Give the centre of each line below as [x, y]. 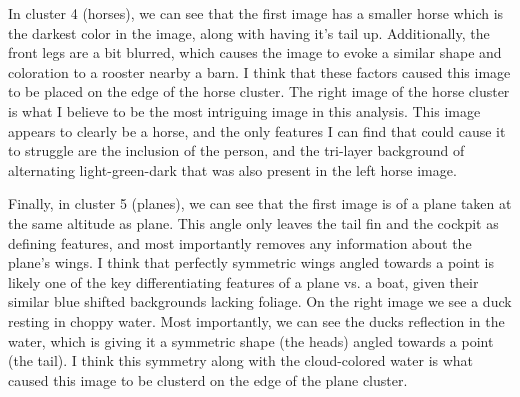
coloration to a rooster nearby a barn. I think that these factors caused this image [259, 71]
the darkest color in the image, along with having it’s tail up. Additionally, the [249, 32]
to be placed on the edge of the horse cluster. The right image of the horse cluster [259, 91]
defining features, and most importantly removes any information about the [240, 242]
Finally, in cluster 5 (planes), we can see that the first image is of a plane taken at [260, 203]
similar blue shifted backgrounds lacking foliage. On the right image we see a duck [260, 301]
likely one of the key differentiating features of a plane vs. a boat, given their [243, 281]
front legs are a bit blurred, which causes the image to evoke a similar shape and [255, 52]
